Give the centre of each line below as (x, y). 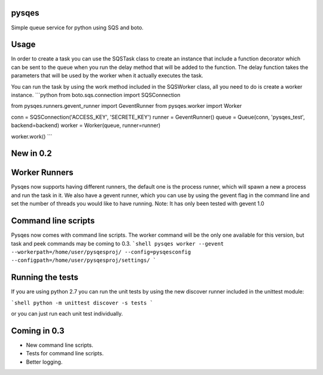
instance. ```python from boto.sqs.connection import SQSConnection (96, 95)
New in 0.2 (31, 154)
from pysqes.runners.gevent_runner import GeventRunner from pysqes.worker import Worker (127, 106)
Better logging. (44, 362)
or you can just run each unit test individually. (67, 314)
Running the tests (45, 278)
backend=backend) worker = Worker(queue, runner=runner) (86, 125)
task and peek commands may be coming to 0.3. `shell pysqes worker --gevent (118, 243)
